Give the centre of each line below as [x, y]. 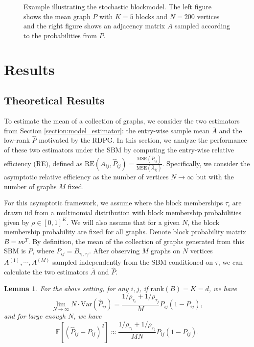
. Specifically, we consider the [206, 163]
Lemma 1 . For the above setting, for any [66, 288]
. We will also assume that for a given [123, 222]
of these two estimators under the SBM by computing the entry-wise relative [119, 149]
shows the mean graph [57, 16]
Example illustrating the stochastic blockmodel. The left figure [117, 6]
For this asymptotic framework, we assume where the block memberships [114, 203]
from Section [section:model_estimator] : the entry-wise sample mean [107, 130]
